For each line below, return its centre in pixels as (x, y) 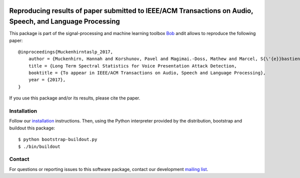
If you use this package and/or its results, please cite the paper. (75, 98)
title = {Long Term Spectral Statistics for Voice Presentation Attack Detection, (132, 66)
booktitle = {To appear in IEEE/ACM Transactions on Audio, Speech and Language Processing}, (147, 73)
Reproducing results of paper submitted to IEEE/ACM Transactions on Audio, (131, 11)
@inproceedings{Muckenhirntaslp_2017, (66, 52)
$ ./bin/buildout (39, 146)
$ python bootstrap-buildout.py (58, 139)
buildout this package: (32, 128)
